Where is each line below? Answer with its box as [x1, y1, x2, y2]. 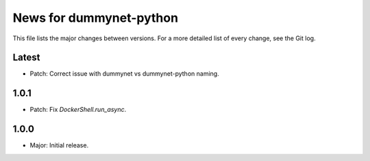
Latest [12, 52, 40, 63]
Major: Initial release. [29, 141, 89, 149]
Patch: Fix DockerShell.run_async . [29, 106, 127, 114]
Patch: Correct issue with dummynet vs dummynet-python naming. [29, 70, 219, 78]
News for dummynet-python [12, 10, 178, 25]
